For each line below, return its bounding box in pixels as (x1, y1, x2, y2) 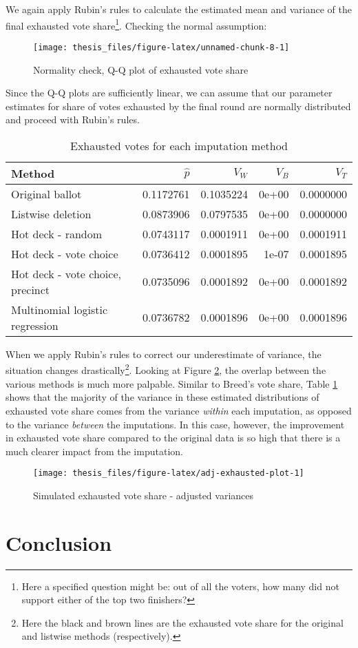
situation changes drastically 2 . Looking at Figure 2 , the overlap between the (6, 361, 326, 377)
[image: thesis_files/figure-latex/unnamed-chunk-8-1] (33, 42, 290, 52)
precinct (11, 281, 50, 297)
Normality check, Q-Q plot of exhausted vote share (33, 62, 249, 76)
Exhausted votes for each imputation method (70, 137, 288, 154)
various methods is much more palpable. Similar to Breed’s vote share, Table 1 (6, 376, 338, 390)
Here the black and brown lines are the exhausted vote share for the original (21, 615, 344, 629)
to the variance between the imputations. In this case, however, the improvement (6, 417, 345, 431)
